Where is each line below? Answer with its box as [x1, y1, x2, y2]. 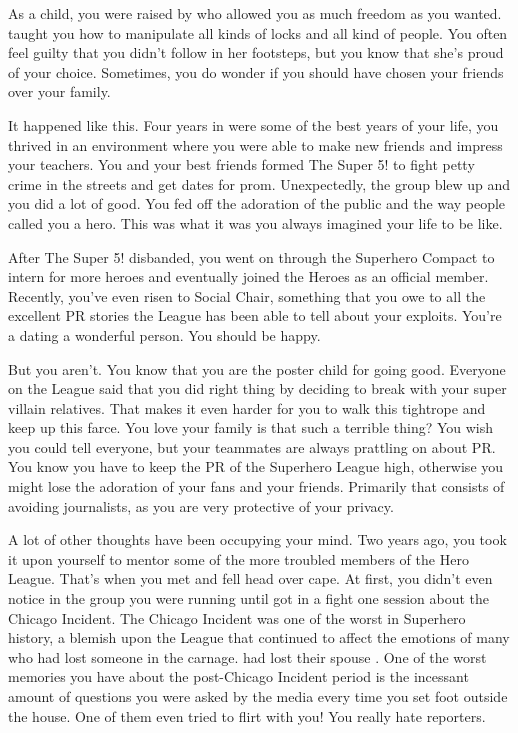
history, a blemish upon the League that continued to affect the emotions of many [8, 627, 510, 648]
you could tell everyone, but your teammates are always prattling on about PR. [8, 436, 496, 457]
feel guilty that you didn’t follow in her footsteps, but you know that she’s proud [8, 42, 504, 63]
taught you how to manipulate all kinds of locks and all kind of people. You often [8, 22, 508, 43]
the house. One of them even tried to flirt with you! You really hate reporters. [8, 705, 486, 726]
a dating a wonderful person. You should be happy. [8, 324, 321, 345]
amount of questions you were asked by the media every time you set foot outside [8, 686, 508, 706]
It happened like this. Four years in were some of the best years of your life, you [8, 114, 499, 135]
